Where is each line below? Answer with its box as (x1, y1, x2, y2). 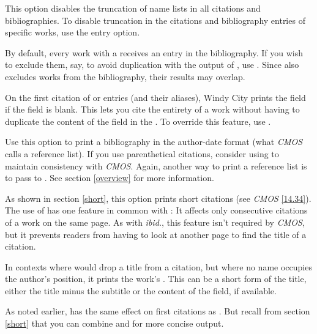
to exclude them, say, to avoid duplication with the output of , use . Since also (5, 58, 299, 71)
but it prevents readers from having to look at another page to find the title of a (5, 228, 307, 240)
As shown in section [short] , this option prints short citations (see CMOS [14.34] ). (5, 191, 311, 204)
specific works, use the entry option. (5, 26, 140, 39)
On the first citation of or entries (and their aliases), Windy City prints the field (5, 91, 306, 103)
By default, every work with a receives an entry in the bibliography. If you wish (5, 46, 304, 59)
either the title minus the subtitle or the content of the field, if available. (5, 284, 277, 297)
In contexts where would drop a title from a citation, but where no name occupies (5, 260, 312, 273)
